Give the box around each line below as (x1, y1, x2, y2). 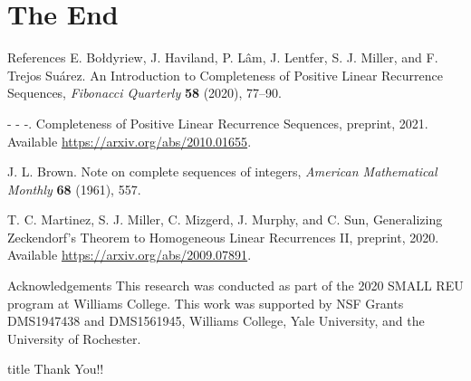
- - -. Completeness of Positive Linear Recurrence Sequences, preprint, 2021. (7, 113, 428, 132)
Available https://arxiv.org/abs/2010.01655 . (7, 131, 252, 150)
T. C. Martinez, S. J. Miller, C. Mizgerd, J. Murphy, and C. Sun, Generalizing (7, 210, 443, 229)
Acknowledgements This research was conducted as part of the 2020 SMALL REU (7, 276, 464, 295)
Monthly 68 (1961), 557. (7, 179, 141, 198)
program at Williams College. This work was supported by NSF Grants (7, 293, 404, 312)
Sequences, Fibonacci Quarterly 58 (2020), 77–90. (7, 83, 282, 102)
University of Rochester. (7, 329, 141, 348)
